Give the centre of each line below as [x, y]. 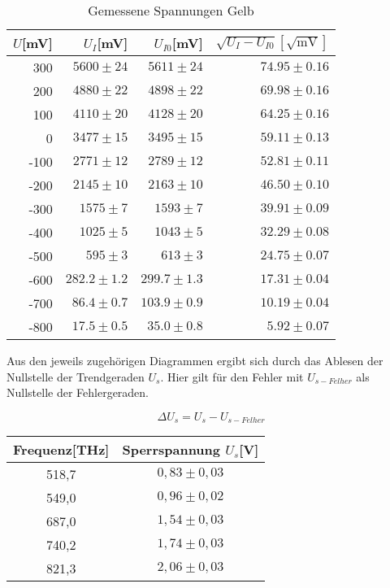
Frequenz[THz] [61, 450]
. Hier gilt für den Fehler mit [232, 376]
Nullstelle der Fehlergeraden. [78, 392]
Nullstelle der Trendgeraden [76, 376]
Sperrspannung [171, 450]
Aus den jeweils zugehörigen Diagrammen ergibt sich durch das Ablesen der [195, 360]
